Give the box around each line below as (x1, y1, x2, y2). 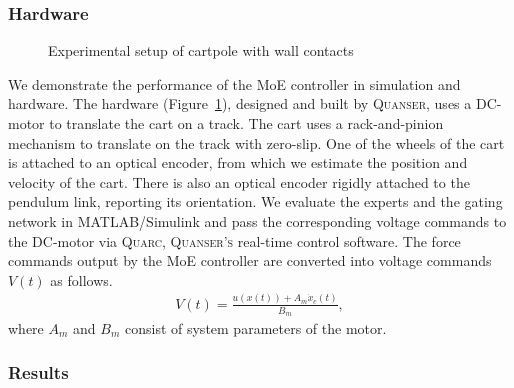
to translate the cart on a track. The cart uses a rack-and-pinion (49, 113, 444, 133)
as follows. (50, 269, 113, 290)
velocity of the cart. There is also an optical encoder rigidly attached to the (8, 171, 470, 192)
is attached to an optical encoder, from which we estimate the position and (8, 152, 468, 173)
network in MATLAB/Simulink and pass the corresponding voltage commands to (8, 210, 507, 231)
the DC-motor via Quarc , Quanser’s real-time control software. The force (8, 230, 461, 251)
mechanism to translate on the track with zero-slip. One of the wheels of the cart (8, 132, 505, 153)
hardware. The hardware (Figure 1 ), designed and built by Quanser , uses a (8, 93, 472, 114)
